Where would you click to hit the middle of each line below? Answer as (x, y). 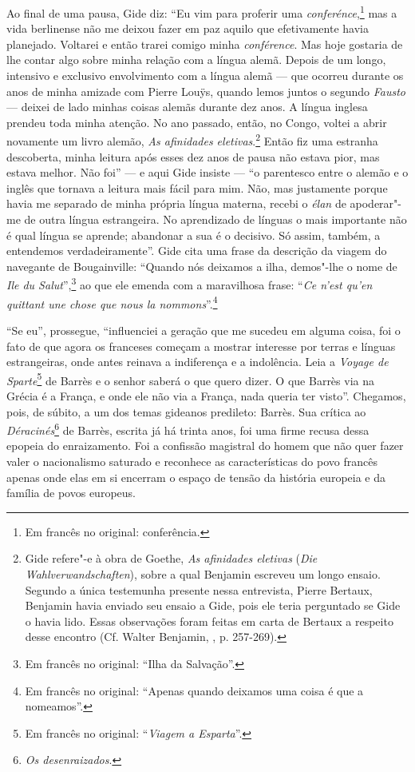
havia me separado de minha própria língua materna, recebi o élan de (176, 203)
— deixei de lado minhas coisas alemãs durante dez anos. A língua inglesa (187, 107)
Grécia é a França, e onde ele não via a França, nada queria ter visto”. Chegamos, (206, 395)
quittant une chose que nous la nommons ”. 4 (112, 302)
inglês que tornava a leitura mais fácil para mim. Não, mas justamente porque (197, 187)
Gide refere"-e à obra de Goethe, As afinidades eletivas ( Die (171, 558)
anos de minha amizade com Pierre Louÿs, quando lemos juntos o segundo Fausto (206, 91)
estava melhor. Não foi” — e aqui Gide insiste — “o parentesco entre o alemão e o (207, 172)
